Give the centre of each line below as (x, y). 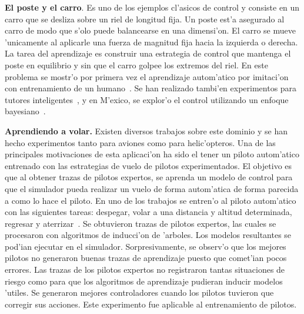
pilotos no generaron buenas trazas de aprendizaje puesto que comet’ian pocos (146, 258)
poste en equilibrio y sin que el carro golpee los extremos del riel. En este (136, 65)
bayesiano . (25, 111)
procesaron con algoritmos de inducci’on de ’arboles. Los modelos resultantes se (148, 235)
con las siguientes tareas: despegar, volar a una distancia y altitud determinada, (148, 212)
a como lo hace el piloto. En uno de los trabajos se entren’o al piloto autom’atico (151, 200)
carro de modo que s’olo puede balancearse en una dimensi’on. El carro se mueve (150, 30)
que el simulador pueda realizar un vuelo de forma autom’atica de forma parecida (152, 188)
